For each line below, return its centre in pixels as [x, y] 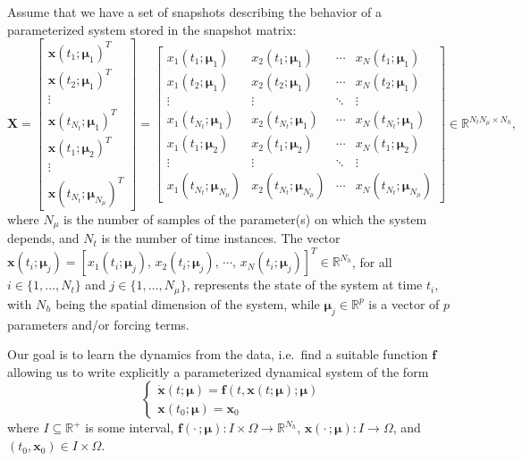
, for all [372, 261]
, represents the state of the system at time [304, 285]
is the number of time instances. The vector [221, 238]
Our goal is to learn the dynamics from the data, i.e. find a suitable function [218, 354]
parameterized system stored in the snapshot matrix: [152, 29]
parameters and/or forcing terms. [98, 324]
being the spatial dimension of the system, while [188, 303]
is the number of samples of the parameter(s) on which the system [245, 218]
